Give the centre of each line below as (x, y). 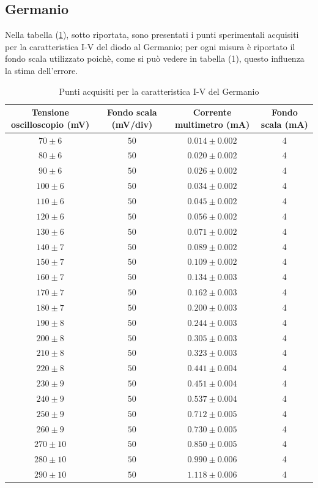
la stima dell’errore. (42, 70)
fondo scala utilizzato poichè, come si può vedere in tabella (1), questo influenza (155, 58)
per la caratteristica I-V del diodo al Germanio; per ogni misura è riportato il (150, 46)
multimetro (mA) (212, 124)
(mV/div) (132, 124)
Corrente (212, 112)
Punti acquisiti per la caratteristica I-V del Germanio (159, 91)
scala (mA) (284, 124)
